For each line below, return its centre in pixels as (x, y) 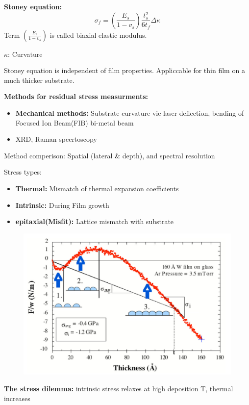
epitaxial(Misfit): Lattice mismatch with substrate (95, 221)
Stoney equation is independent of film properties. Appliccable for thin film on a (124, 70)
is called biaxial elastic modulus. (98, 35)
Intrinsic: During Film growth (62, 205)
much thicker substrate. (39, 80)
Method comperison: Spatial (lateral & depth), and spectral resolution (110, 155)
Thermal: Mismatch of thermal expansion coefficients (97, 188)
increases (17, 398)
